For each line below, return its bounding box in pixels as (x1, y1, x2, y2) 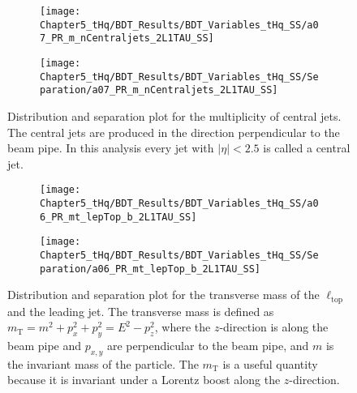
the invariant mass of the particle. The (7, 355, 199, 372)
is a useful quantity (222, 355, 318, 372)
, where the (154, 318, 211, 335)
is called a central (263, 139, 351, 156)
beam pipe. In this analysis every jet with (7, 139, 214, 156)
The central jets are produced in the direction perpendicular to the (7, 123, 340, 140)
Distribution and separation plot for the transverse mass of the (7, 286, 320, 303)
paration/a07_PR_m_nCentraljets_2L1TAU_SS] (40, 84, 278, 96)
